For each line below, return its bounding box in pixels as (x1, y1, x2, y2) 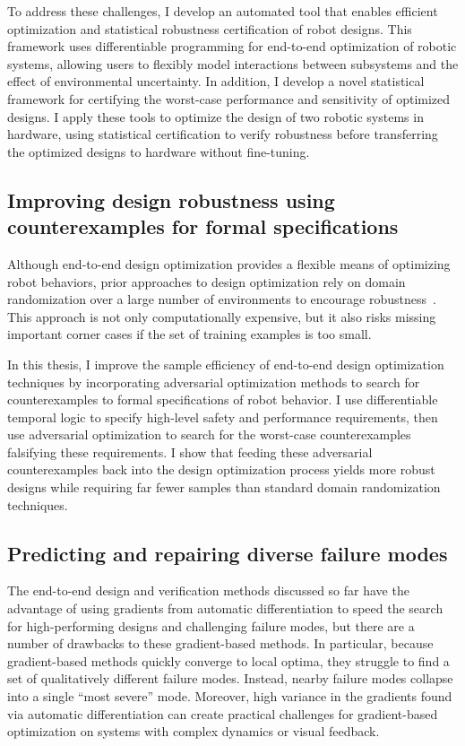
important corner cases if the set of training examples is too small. (7, 325, 372, 343)
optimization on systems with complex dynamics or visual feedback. (7, 722, 380, 741)
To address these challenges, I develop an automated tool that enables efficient (7, 2, 438, 20)
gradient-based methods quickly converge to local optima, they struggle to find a (7, 651, 450, 670)
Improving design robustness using (7, 186, 335, 213)
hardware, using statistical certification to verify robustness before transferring (7, 125, 438, 143)
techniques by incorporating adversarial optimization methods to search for (7, 372, 420, 391)
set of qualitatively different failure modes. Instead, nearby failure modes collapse (7, 669, 453, 688)
